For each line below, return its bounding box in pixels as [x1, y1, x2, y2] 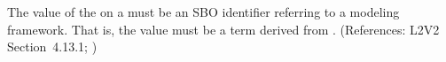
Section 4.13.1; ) [7, 37, 98, 56]
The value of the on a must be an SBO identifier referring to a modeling [7, 3, 400, 20]
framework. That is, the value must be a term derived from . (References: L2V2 [7, 19, 440, 38]
